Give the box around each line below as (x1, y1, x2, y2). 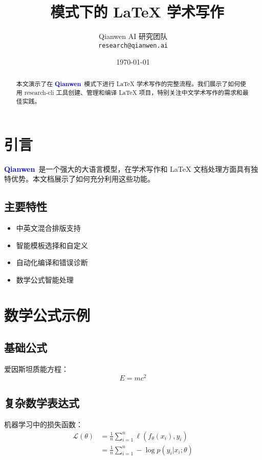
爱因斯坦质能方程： (4, 364, 69, 374)
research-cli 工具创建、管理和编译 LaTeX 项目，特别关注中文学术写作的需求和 (24, 88, 243, 97)
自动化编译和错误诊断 (16, 257, 88, 268)
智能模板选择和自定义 (16, 239, 88, 250)
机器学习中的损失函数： (4, 418, 83, 429)
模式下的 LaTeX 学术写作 (50, 1, 224, 22)
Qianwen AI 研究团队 (99, 31, 167, 42)
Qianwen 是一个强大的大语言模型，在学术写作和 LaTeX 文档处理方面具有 (4, 163, 251, 174)
